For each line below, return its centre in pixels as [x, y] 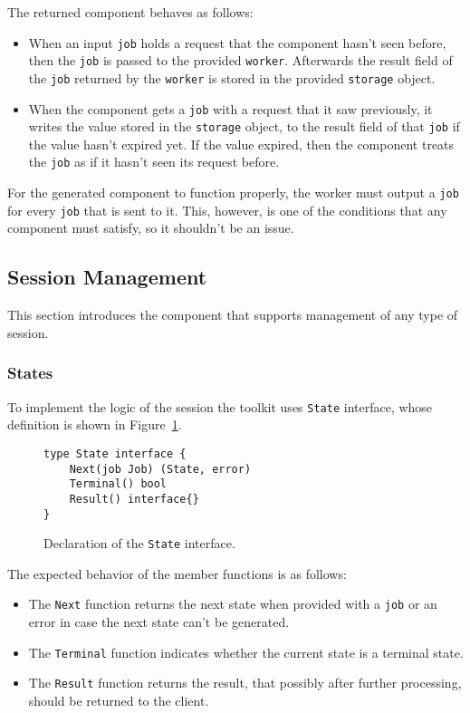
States [30, 373]
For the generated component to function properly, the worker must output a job [233, 193]
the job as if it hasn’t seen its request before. [154, 162]
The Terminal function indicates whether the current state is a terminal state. [246, 652]
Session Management [107, 277]
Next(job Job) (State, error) [160, 469]
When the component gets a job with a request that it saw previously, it [230, 108]
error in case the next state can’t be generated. [159, 622]
